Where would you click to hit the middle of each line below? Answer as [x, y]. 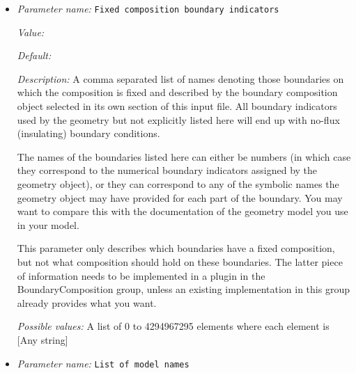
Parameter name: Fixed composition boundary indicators [148, 8]
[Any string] [42, 339]
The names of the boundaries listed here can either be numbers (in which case [184, 156]
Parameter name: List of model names [103, 363]
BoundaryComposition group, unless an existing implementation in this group [183, 289]
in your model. [48, 224]
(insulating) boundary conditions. [88, 133]
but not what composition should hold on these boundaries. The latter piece [180, 261]
